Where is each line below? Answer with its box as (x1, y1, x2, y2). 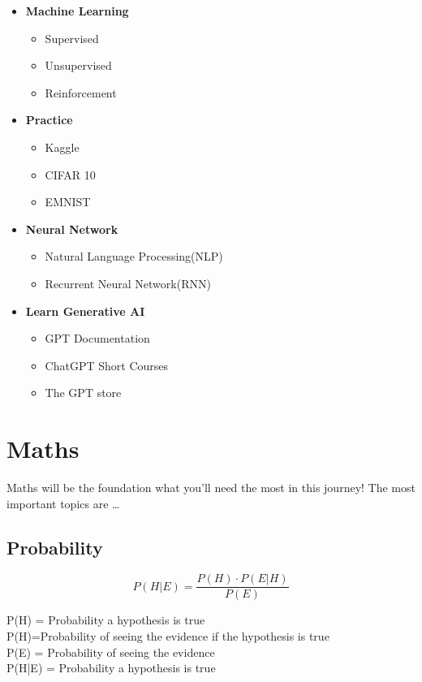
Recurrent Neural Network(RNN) (45, 274, 211, 291)
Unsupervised (45, 57, 112, 74)
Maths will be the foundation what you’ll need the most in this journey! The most (6, 479, 416, 496)
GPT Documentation (45, 330, 150, 347)
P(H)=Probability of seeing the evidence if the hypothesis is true (6, 628, 329, 645)
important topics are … (6, 494, 120, 511)
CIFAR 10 (45, 166, 96, 183)
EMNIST (45, 193, 91, 210)
